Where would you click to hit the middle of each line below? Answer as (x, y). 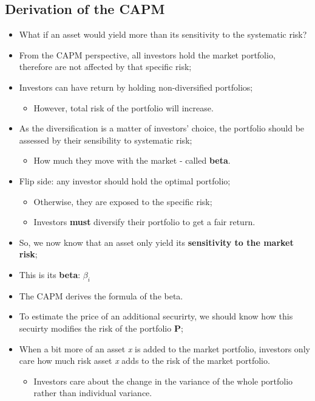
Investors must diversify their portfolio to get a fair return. (144, 222)
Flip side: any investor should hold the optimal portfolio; (125, 180)
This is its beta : (50, 274)
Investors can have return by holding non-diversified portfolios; (136, 87)
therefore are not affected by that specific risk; (105, 67)
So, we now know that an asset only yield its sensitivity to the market (156, 242)
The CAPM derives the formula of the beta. (101, 295)
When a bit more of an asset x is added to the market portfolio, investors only (164, 348)
